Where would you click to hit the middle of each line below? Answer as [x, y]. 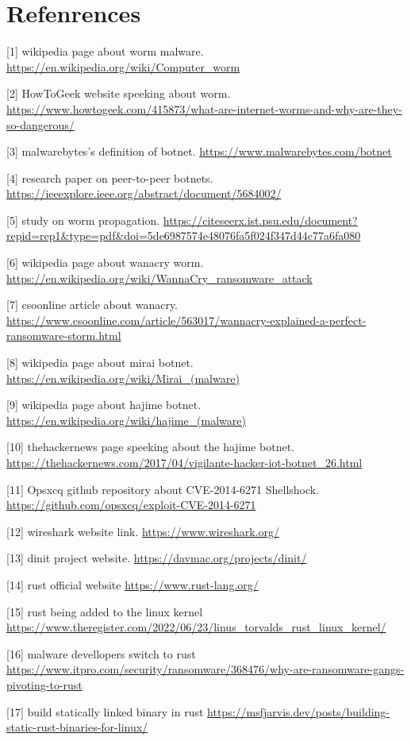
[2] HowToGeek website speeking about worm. [119, 93]
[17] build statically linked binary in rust [105, 711]
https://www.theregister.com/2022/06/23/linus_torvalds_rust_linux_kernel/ [196, 627]
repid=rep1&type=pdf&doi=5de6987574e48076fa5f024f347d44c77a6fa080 [184, 235]
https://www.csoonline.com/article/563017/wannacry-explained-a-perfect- [186, 320]
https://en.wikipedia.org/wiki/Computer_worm [123, 66]
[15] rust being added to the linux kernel [105, 611]
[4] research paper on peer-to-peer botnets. [110, 178]
